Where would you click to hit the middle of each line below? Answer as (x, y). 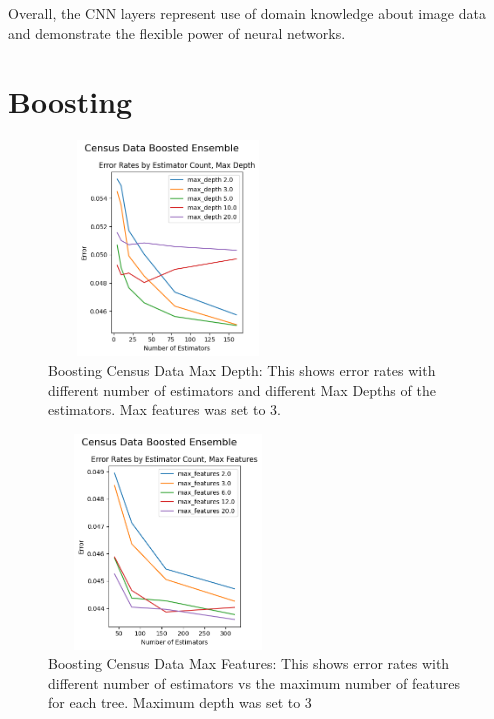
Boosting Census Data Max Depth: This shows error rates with (242, 369)
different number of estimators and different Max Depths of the (242, 389)
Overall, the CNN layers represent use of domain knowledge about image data (247, 13)
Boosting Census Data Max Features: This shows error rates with (249, 663)
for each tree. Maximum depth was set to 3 (180, 702)
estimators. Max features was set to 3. (164, 409)
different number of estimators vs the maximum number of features (254, 682)
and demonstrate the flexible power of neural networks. (177, 32)
